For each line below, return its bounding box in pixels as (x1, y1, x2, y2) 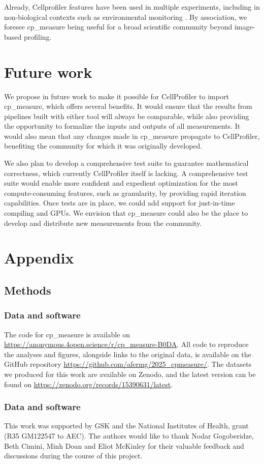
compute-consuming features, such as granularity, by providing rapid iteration (4, 187, 246, 198)
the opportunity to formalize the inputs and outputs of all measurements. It (4, 121, 241, 131)
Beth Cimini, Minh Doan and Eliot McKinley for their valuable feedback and (4, 440, 244, 451)
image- (234, 21, 255, 32)
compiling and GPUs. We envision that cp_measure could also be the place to (4, 208, 248, 218)
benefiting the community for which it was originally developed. (4, 140, 203, 151)
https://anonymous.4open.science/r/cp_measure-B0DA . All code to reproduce (4, 339, 249, 350)
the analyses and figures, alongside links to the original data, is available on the (4, 349, 251, 359)
